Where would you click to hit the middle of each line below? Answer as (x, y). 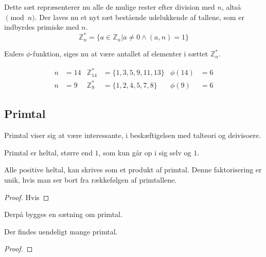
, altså (231, 7)
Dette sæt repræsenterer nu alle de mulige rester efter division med (110, 7)
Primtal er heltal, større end (48, 152)
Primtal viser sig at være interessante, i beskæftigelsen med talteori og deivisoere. (133, 135)
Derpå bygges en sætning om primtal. (63, 214)
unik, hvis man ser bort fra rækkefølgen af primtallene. (91, 179)
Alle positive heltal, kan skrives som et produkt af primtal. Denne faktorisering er (133, 170)
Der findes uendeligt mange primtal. (61, 231)
